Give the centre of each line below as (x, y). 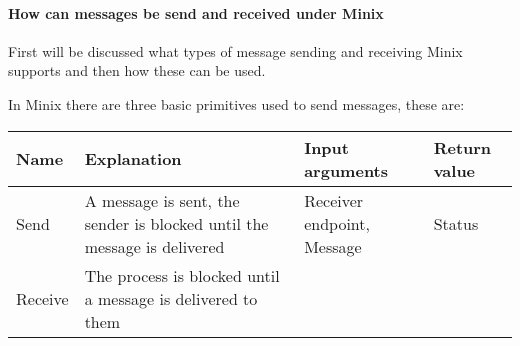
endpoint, (337, 223)
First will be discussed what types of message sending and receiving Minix (235, 50)
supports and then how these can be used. (137, 70)
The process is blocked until (182, 275)
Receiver (334, 200)
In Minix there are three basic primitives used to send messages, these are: (236, 103)
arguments (346, 170)
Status (456, 223)
